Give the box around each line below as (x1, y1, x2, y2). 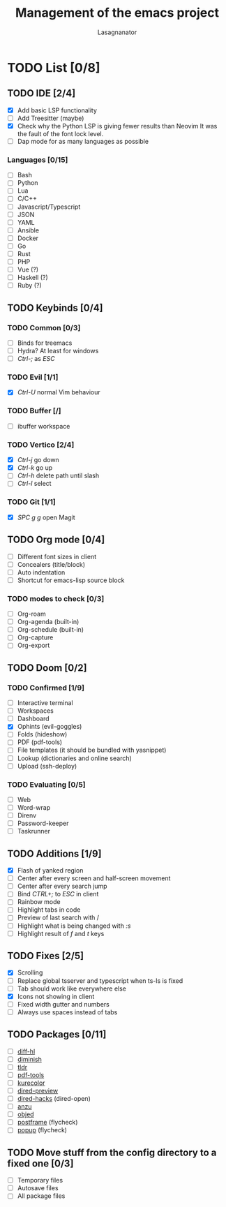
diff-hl (17, 1047, 36, 1056)
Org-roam (17, 609, 47, 619)
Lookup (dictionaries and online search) (17, 754, 133, 762)
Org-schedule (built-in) (17, 625, 84, 634)
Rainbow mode (17, 898, 61, 906)
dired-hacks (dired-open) (17, 1095, 91, 1103)
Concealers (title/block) (17, 560, 86, 568)
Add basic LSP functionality (17, 106, 98, 114)
